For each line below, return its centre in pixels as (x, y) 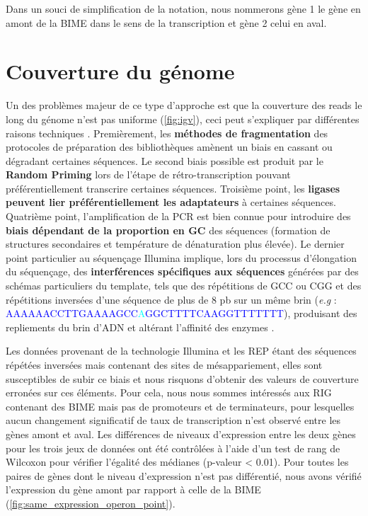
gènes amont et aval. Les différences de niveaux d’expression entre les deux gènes (181, 434)
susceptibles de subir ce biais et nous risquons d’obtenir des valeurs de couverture (182, 378)
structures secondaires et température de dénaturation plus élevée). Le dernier (175, 244)
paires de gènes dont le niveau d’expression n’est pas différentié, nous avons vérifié (184, 475)
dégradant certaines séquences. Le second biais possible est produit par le (165, 160)
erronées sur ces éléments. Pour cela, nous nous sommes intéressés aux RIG (169, 392)
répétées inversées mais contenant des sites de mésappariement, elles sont (164, 365)
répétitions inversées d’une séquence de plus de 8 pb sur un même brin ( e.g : (171, 299)
